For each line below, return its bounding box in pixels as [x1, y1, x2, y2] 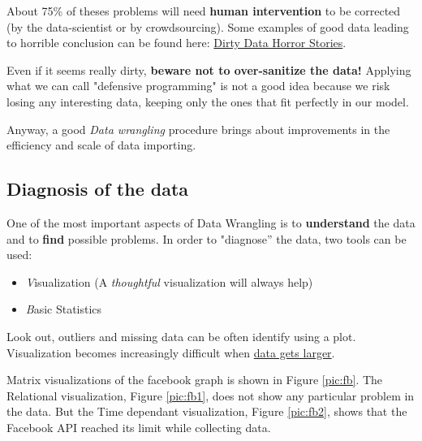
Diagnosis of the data [6, 176, 189, 201]
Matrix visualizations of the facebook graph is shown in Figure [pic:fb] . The [6, 371, 383, 388]
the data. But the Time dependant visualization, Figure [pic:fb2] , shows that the [6, 403, 407, 420]
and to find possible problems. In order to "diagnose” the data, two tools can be [6, 230, 407, 247]
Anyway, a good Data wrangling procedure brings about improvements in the [6, 120, 390, 137]
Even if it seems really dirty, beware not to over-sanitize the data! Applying [6, 61, 411, 78]
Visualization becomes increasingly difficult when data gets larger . [6, 344, 335, 361]
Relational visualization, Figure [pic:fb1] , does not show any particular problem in [6, 387, 415, 404]
